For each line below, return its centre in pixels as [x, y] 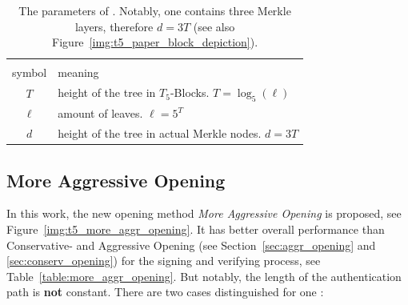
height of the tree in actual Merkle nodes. [160, 133]
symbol [30, 72]
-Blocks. [190, 92]
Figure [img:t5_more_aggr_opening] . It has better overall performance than [196, 229]
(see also [214, 26]
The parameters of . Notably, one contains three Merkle [155, 10]
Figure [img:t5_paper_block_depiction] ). [155, 42]
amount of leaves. [100, 113]
